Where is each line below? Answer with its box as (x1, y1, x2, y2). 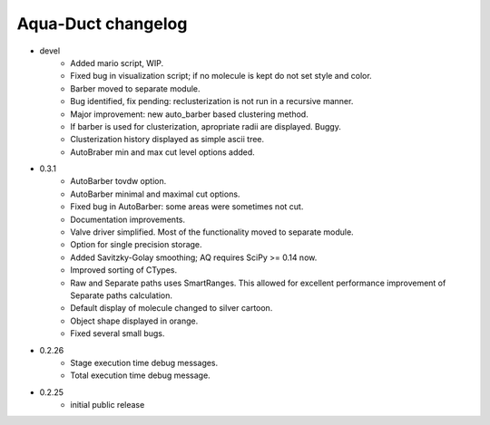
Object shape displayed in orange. (70, 315, 199, 326)
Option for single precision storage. (70, 239, 203, 250)
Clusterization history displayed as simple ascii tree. (70, 134, 265, 145)
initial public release (70, 400, 145, 411)
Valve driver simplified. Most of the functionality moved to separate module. (70, 227, 354, 237)
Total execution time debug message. (70, 370, 211, 381)
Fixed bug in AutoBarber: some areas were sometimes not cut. (70, 201, 304, 212)
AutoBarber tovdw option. (70, 176, 167, 187)
